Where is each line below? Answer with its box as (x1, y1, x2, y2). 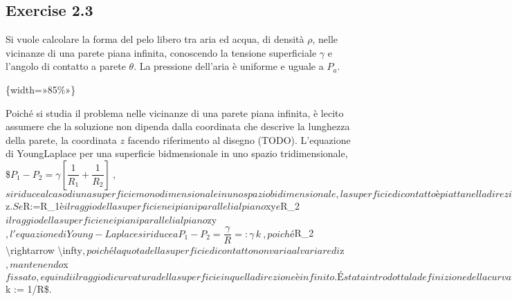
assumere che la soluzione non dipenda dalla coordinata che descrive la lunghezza (6, 119, 350, 134)
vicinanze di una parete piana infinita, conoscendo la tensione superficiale (6, 45, 317, 60)
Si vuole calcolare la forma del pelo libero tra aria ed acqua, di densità (6, 32, 304, 46)
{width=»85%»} (6, 82, 76, 96)
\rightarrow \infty (6, 243, 82, 257)
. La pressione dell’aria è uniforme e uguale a (134, 59, 324, 73)
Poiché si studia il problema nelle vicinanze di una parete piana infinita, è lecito (6, 105, 344, 120)
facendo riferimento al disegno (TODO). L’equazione (127, 132, 351, 147)
